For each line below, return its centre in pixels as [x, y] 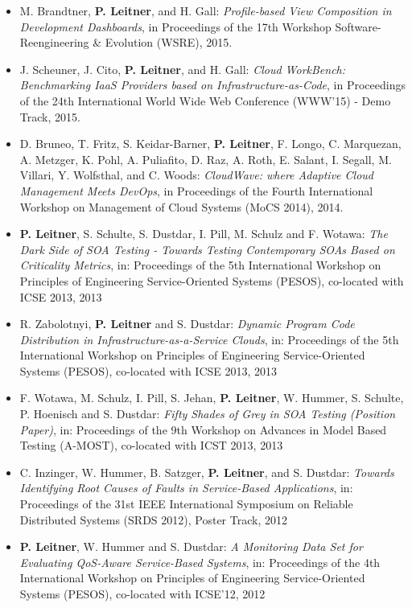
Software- [358, 26]
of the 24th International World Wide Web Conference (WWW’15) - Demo [205, 100]
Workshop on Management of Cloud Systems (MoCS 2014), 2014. [181, 206]
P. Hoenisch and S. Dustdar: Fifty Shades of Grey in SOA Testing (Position [208, 414]
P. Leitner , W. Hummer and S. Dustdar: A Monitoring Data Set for [191, 546]
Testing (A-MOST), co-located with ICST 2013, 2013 [151, 445]
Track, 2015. [50, 116]
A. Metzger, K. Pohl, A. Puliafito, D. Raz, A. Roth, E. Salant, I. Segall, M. [206, 159]
